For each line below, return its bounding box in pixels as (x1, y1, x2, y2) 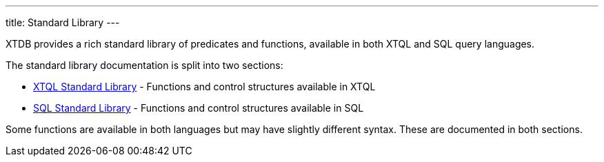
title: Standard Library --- (6, 17, 120, 28)
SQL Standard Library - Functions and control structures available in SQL (33, 102, 364, 114)
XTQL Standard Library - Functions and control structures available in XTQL (33, 81, 376, 92)
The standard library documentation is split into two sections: (6, 59, 283, 71)
